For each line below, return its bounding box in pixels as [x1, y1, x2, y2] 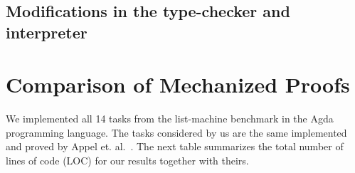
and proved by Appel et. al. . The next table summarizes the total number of [6, 139, 344, 154]
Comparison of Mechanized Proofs [6, 70, 350, 99]
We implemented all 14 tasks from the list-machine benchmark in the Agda [6, 111, 334, 126]
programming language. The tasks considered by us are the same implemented [6, 125, 347, 140]
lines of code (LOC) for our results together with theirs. [6, 153, 249, 168]
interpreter [6, 21, 88, 43]
